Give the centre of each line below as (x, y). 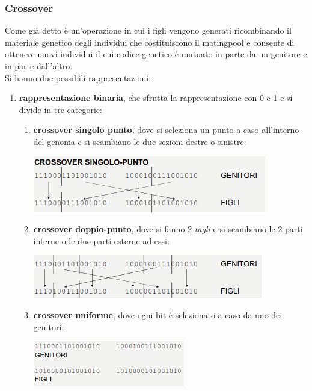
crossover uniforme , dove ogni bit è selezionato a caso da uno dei (158, 314)
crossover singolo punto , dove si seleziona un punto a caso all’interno (166, 130)
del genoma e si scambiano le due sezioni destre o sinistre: (140, 141)
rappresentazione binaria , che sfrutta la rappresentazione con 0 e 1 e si (156, 98)
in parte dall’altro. (39, 66)
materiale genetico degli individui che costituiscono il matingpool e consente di (150, 42)
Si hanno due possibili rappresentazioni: (78, 77)
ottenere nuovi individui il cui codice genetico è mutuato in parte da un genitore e (156, 54)
